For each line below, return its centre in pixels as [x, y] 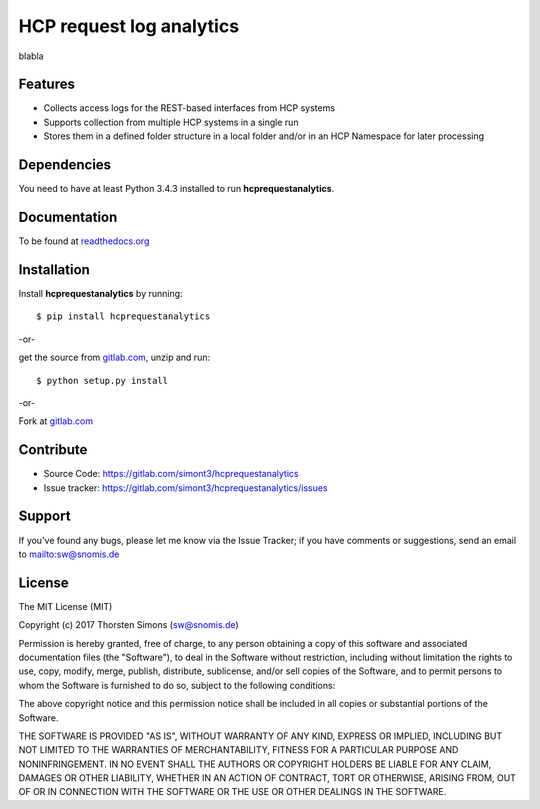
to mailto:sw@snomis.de [69, 554]
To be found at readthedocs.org [84, 241]
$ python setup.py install [102, 380]
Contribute [53, 450]
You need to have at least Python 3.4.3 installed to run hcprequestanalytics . [176, 189]
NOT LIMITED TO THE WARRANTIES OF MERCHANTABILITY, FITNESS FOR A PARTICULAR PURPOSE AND [238, 750]
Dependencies [65, 165]
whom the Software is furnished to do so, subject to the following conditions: [177, 685]
